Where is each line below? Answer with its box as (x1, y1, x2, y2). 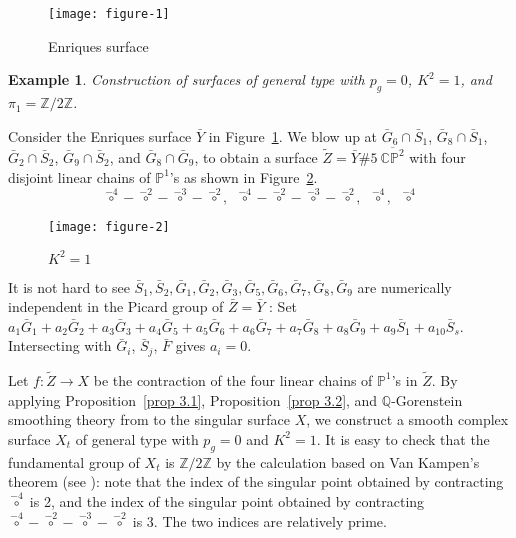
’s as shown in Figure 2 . (169, 166, 318, 187)
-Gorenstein (391, 389, 463, 410)
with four (409, 146, 466, 167)
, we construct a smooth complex (306, 409, 509, 430)
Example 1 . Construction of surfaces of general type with (8, 69, 365, 90)
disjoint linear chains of (8, 166, 151, 187)
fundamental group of (8, 451, 140, 472)
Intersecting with (8, 335, 112, 356)
